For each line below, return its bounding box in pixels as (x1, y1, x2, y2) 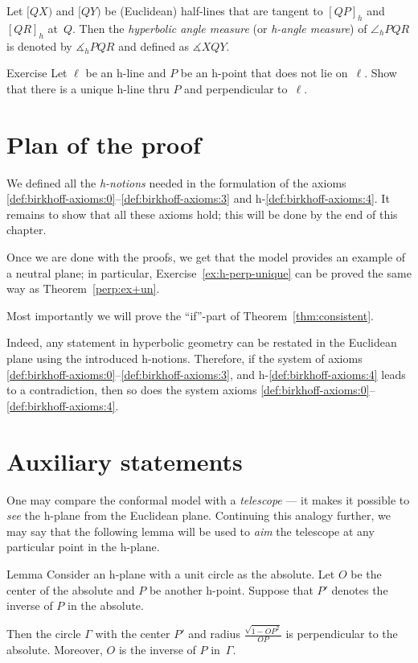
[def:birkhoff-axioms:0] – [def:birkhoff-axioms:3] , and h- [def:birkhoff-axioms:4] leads (6, 365, 406, 382)
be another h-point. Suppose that (149, 581, 313, 598)
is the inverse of (118, 640, 196, 657)
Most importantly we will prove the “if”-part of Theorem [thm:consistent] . (6, 307, 374, 323)
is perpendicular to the (285, 625, 398, 642)
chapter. (6, 221, 47, 238)
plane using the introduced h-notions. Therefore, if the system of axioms (6, 350, 363, 367)
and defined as (118, 37, 190, 54)
